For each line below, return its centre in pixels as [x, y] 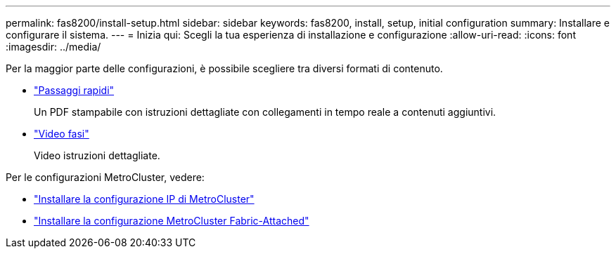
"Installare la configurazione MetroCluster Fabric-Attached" [172, 221]
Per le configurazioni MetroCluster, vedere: [105, 177]
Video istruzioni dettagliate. [97, 155]
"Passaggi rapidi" [74, 90]
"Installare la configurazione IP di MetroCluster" [144, 199]
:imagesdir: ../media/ [53, 47]
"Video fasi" [62, 134]
